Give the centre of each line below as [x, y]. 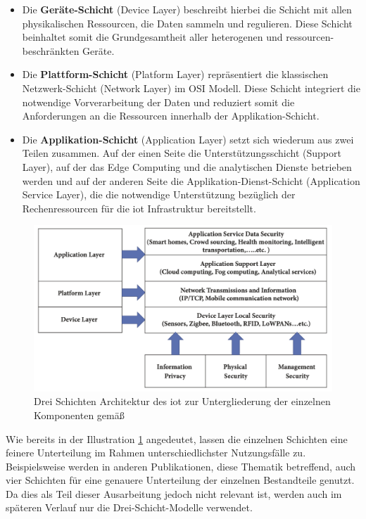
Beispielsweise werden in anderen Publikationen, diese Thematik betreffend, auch [181, 466]
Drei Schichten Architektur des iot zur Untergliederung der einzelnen [182, 401]
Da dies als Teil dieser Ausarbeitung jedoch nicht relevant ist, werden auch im [174, 493]
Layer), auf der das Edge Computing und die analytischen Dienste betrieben [187, 166]
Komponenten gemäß [79, 415]
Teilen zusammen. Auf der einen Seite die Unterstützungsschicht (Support [182, 153]
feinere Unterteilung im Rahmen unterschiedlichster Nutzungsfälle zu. [156, 453]
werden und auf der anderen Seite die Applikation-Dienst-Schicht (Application [191, 180]
